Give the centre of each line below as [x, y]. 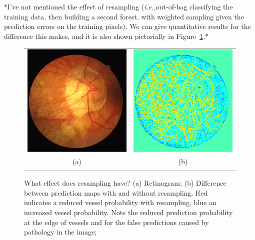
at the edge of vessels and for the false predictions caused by [116, 222]
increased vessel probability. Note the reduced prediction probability [128, 212]
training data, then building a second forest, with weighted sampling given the [124, 16]
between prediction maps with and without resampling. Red [116, 192]
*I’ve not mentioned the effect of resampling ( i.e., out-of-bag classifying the [118, 6]
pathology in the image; [60, 232]
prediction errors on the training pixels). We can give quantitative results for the [127, 26]
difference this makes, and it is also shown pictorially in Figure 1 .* [106, 36]
